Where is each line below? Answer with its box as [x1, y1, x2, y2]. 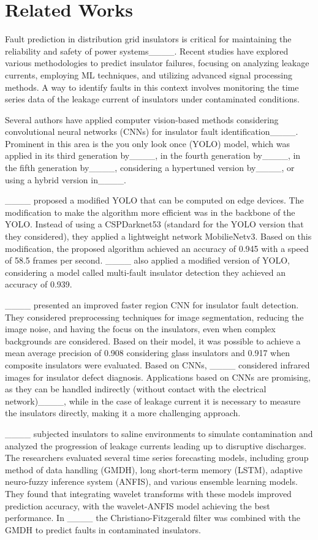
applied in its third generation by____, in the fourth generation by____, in [5, 149, 301, 162]
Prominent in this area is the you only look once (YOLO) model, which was [5, 137, 290, 150]
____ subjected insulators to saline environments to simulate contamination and [5, 427, 313, 439]
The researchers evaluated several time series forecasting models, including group [5, 451, 309, 464]
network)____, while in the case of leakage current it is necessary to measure [5, 394, 301, 407]
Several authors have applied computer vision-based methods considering [5, 113, 279, 126]
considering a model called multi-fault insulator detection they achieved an [5, 265, 286, 278]
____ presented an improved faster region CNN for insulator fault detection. [5, 299, 299, 311]
